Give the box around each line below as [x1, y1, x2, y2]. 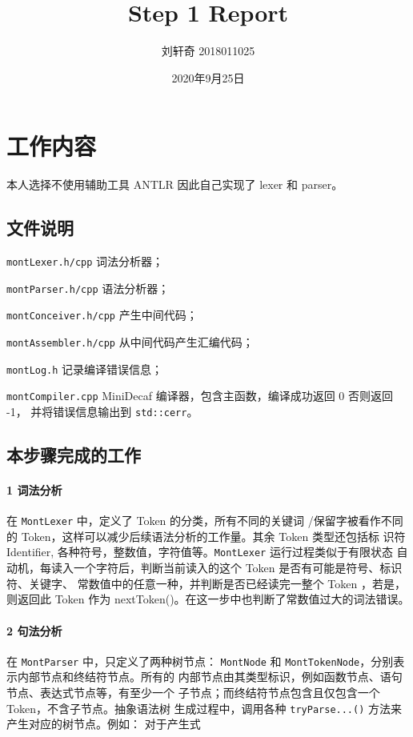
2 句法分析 [6, 622, 62, 639]
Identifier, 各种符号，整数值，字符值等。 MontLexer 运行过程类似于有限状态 [6, 543, 393, 560]
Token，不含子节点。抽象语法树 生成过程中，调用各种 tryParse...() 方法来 [6, 699, 403, 716]
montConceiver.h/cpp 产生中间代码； [6, 306, 198, 323]
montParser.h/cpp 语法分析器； [6, 279, 170, 296]
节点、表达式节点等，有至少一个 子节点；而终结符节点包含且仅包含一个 [6, 683, 380, 700]
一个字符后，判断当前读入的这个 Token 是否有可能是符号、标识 [73, 559, 403, 576]
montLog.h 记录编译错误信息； [6, 360, 163, 377]
